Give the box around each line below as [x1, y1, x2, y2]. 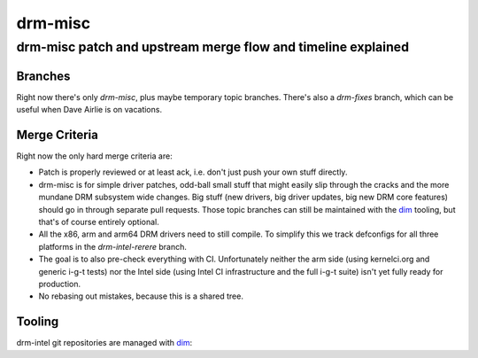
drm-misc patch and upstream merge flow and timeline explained [16, 39, 410, 55]
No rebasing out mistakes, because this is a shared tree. [38, 291, 243, 301]
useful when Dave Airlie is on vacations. [16, 105, 163, 115]
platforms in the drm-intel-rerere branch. [38, 241, 188, 252]
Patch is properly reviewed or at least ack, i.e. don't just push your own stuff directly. [38, 167, 348, 177]
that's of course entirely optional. [38, 216, 159, 227]
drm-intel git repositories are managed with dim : [16, 338, 193, 348]
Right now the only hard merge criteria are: [16, 151, 173, 161]
